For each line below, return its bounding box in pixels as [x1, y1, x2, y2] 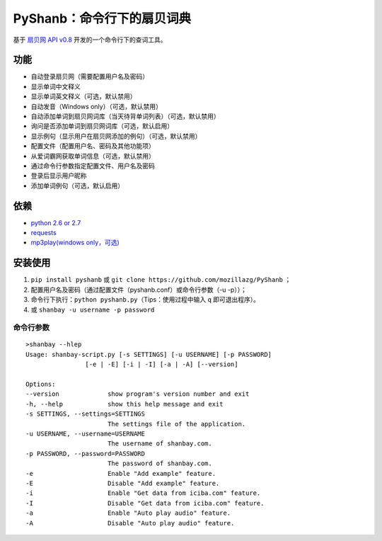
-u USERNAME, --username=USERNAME [25, 429, 145, 438]
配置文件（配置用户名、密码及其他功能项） [30, 142, 155, 150]
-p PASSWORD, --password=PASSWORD [25, 450, 145, 457]
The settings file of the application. [107, 420, 246, 428]
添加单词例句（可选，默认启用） [30, 181, 124, 190]
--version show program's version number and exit [25, 390, 250, 398]
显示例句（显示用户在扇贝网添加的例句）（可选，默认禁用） [30, 132, 202, 140]
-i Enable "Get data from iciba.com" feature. [25, 489, 261, 497]
